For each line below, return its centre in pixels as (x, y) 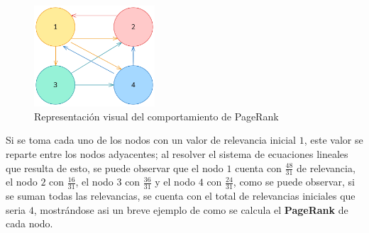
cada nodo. (29, 223)
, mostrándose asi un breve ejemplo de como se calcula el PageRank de (191, 209)
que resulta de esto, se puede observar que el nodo (115, 167)
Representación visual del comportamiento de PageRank (156, 116)
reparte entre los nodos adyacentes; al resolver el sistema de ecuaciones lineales (177, 154)
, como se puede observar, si (294, 182)
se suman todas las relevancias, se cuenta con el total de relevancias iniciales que (181, 196)
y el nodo (175, 182)
